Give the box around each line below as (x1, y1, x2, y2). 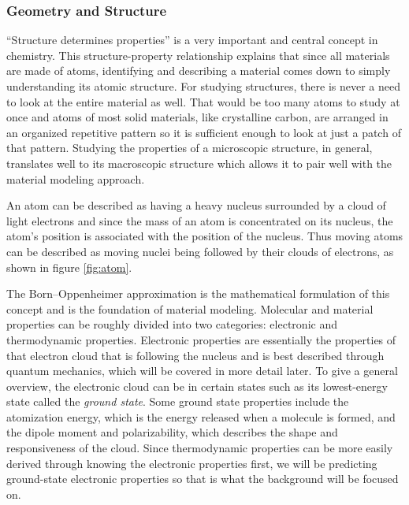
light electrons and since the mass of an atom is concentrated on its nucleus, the (6, 212, 393, 228)
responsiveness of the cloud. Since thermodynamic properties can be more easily (6, 440, 393, 456)
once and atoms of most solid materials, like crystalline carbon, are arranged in (6, 109, 389, 125)
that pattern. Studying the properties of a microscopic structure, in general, (6, 139, 373, 156)
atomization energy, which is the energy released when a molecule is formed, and (6, 408, 396, 425)
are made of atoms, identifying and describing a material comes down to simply (6, 62, 391, 79)
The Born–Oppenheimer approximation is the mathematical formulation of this (6, 285, 390, 302)
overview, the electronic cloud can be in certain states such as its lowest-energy (6, 377, 388, 394)
